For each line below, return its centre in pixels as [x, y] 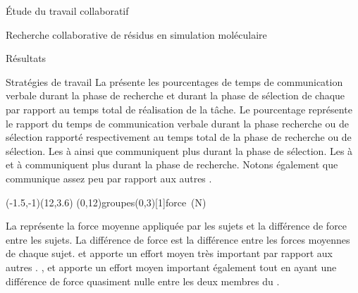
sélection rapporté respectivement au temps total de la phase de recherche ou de [179, 137]
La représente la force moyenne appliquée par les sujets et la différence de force [177, 226]
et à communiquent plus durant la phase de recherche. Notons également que [172, 164]
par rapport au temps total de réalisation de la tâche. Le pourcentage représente [179, 109]
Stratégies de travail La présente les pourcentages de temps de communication [174, 81]
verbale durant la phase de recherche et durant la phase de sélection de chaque [175, 95]
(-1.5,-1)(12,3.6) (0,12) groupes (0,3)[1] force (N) [106, 202]
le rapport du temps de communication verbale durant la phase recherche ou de [177, 123]
